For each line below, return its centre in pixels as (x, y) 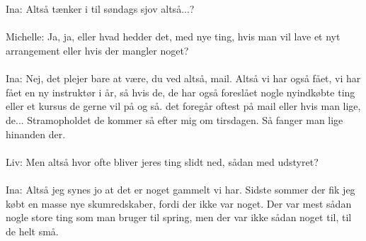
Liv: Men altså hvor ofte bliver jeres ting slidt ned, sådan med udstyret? (162, 161)
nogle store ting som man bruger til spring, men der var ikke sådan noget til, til (179, 217)
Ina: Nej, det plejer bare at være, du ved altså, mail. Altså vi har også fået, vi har (183, 78)
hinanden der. (36, 134)
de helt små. (32, 231)
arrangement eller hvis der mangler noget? (97, 50)
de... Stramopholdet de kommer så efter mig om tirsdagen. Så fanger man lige (175, 119)
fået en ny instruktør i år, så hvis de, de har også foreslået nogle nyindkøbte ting (181, 92)
